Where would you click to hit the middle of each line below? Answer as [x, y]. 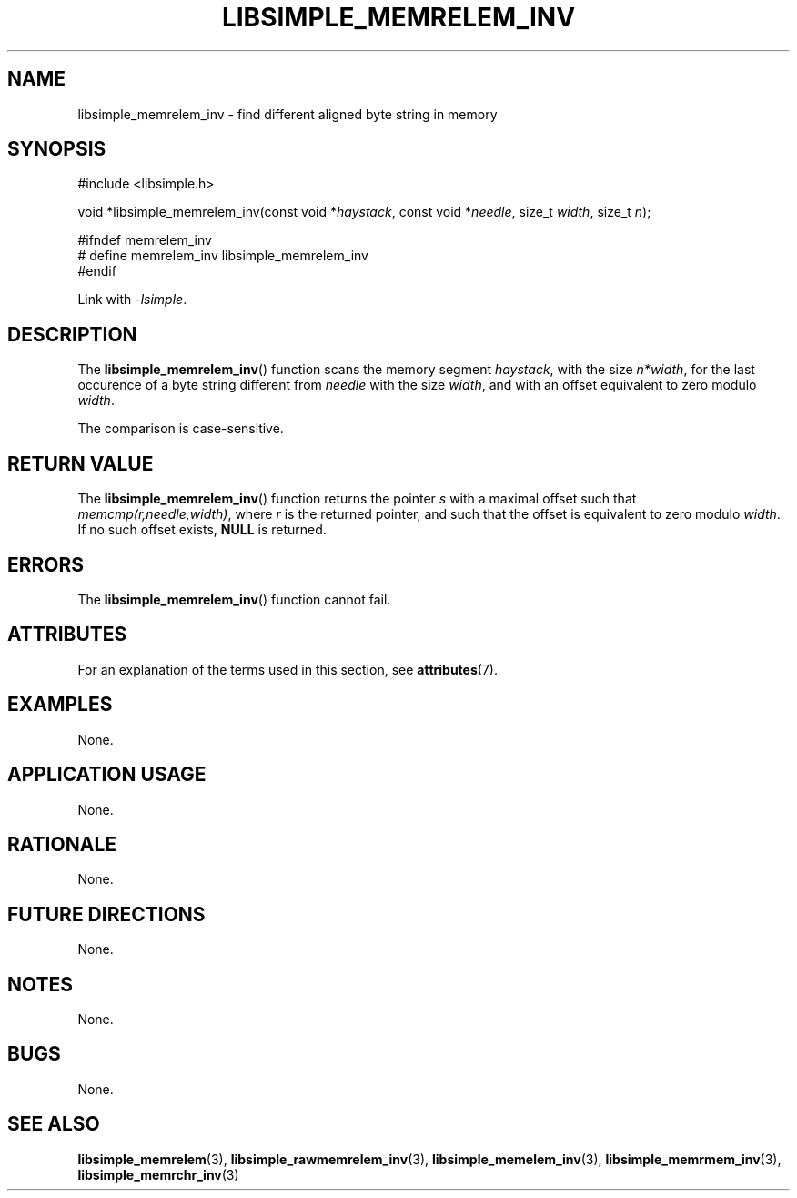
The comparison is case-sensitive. [181, 429]
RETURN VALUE [81, 463]
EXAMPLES [60, 705]
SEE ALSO [54, 1124]
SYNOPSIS [57, 149]
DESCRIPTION [72, 334]
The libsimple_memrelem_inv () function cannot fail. [234, 599]
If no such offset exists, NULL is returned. [202, 530]
